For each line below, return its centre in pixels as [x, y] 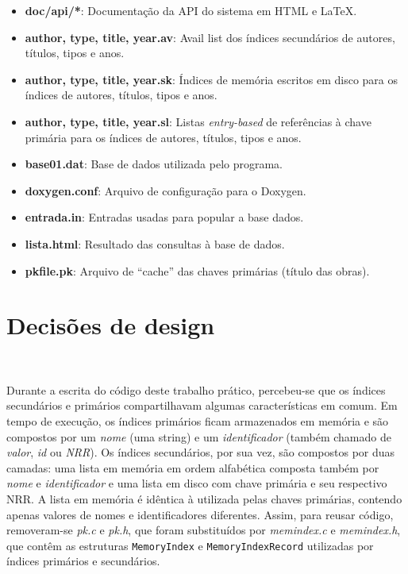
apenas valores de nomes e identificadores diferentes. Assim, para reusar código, [200, 514]
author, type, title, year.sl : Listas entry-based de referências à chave [198, 121]
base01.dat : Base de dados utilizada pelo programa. [154, 164]
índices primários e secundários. [83, 561]
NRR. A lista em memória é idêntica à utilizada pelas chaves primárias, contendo [204, 499]
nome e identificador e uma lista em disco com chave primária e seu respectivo [197, 483]
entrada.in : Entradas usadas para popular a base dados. [164, 217]
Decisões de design [111, 325]
